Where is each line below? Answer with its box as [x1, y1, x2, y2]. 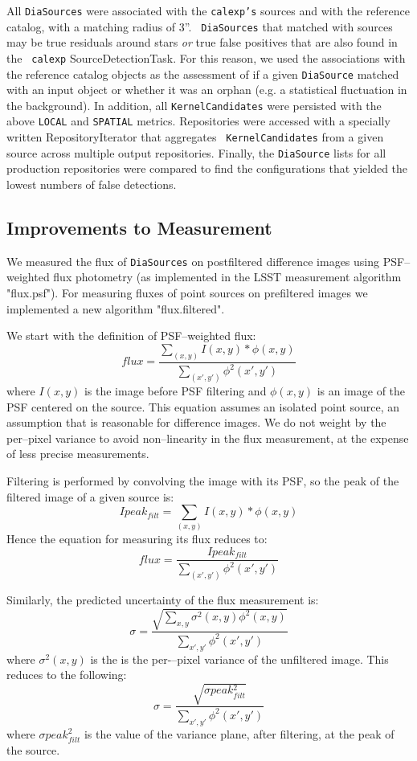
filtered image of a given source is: [6, 488, 174, 505]
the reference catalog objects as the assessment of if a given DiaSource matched [6, 65, 399, 82]
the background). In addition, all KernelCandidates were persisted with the [6, 96, 382, 113]
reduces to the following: [6, 666, 127, 683]
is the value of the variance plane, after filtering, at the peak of [84, 725, 395, 742]
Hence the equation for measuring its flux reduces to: [6, 530, 268, 547]
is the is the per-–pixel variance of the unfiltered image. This [90, 650, 389, 667]
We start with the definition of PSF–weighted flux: [6, 327, 256, 344]
